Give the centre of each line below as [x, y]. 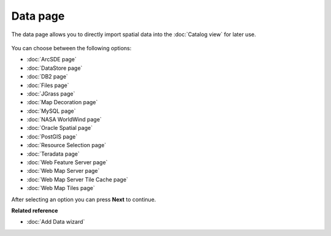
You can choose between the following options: [71, 48]
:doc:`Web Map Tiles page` [61, 188]
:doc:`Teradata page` [53, 154]
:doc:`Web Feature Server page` [67, 162]
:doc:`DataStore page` [55, 68]
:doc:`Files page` [48, 85]
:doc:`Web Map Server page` [63, 171]
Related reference [35, 210]
